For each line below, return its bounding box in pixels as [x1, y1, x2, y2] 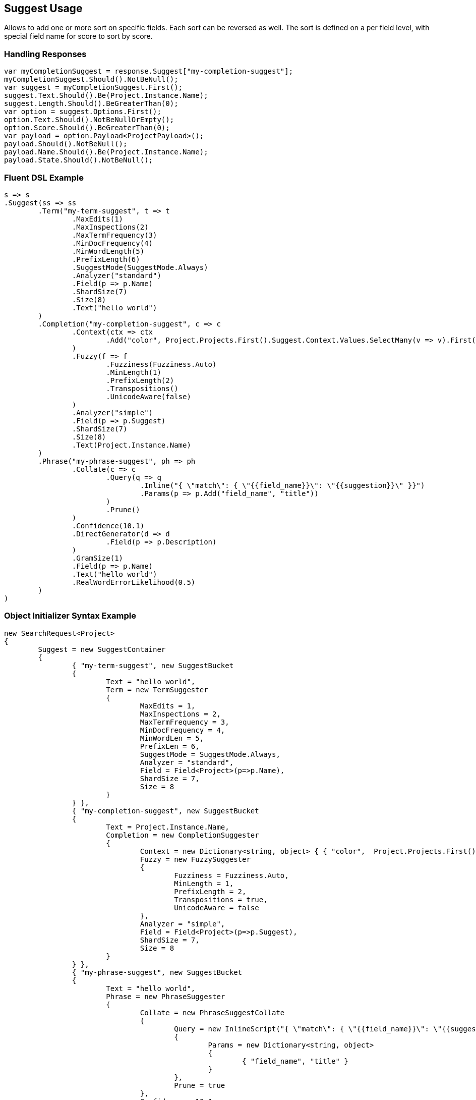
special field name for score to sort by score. [4, 32, 153, 41]
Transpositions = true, [174, 895, 268, 904]
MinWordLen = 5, [140, 734, 204, 742]
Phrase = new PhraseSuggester [106, 992, 225, 1001]
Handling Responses [4, 48, 87, 59]
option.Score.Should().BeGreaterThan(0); [4, 124, 170, 132]
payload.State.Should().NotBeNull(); [4, 156, 153, 164]
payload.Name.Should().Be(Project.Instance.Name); [4, 148, 208, 156]
